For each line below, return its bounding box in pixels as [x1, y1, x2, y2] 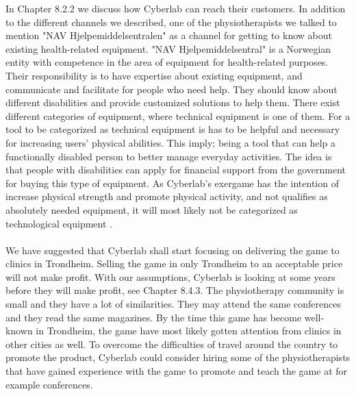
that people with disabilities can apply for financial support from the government [5, 162, 346, 177]
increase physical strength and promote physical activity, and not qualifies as [5, 189, 328, 203]
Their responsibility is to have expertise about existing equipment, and [5, 68, 303, 82]
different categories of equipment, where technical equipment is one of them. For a [5, 108, 351, 123]
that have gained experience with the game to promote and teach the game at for [5, 364, 348, 378]
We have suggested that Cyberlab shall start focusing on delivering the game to [5, 243, 340, 257]
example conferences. [5, 377, 93, 391]
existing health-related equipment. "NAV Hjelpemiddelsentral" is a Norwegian [5, 41, 331, 55]
